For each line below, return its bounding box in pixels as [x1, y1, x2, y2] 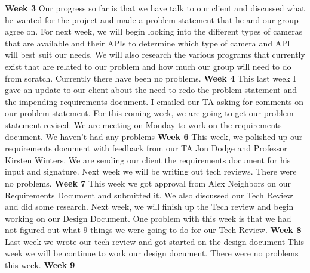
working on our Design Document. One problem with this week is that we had [5, 212, 291, 224]
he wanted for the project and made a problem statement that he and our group [5, 13, 299, 26]
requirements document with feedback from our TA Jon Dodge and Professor [5, 142, 287, 154]
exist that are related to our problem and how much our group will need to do [5, 60, 291, 72]
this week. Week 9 [5, 259, 75, 271]
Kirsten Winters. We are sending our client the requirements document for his [5, 153, 291, 166]
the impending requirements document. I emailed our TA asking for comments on [5, 95, 304, 107]
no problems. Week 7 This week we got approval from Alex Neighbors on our [5, 176, 291, 189]
